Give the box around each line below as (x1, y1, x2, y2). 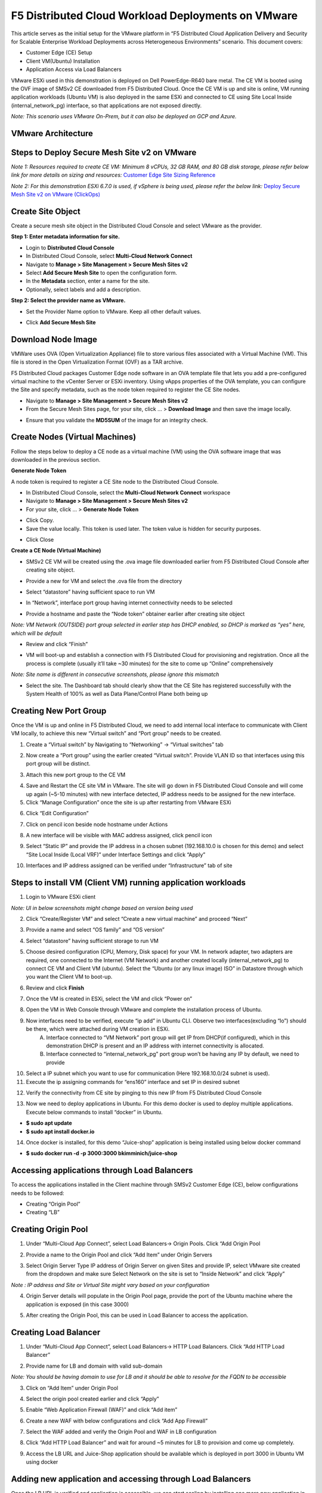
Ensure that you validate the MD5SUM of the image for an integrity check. (26, 416, 208, 423)
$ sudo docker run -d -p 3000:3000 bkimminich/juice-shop (26, 1150, 178, 1157)
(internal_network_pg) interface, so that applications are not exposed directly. (11, 102, 202, 109)
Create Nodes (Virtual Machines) (11, 432, 137, 442)
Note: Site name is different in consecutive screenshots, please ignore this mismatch (11, 671, 219, 678)
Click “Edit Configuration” (26, 810, 89, 817)
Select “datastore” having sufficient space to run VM (26, 588, 155, 595)
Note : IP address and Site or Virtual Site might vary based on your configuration (11, 1281, 210, 1288)
